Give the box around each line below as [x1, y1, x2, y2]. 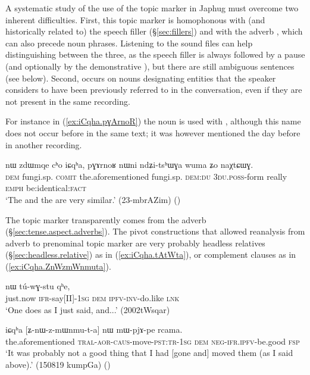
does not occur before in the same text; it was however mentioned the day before [5, 126, 300, 139]
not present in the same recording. [5, 95, 130, 107]
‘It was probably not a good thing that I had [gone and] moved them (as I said [5, 346, 293, 359]
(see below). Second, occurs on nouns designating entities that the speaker [5, 71, 276, 84]
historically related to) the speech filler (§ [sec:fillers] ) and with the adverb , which [5, 25, 303, 37]
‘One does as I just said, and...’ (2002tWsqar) [5, 303, 170, 315]
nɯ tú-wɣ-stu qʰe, [5, 280, 70, 292]
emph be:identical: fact [5, 182, 86, 194]
